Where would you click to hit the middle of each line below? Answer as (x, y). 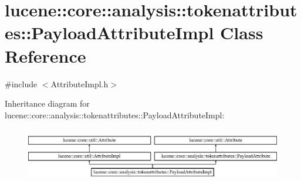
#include (21, 83)
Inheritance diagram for (47, 103)
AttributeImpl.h (80, 83)
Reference (45, 55)
